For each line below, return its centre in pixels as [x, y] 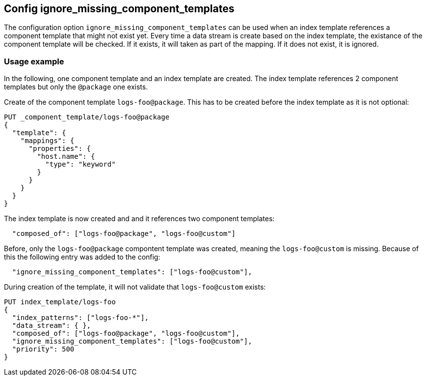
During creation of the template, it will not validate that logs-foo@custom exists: [135, 287]
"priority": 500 [43, 349]
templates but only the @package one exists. [76, 87]
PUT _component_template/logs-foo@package [87, 117]
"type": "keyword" [80, 164]
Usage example [34, 61]
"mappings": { [47, 141]
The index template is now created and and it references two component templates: [139, 219]
